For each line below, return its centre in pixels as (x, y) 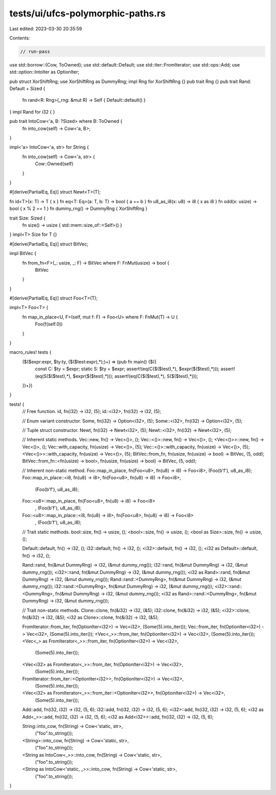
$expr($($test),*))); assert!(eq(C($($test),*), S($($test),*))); (135, 376)
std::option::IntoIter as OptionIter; (44, 72)
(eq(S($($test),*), (53, 376)
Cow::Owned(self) (54, 164)
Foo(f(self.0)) (49, 324)
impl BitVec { (23, 253)
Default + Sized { (27, 89)
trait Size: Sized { (28, 218)
